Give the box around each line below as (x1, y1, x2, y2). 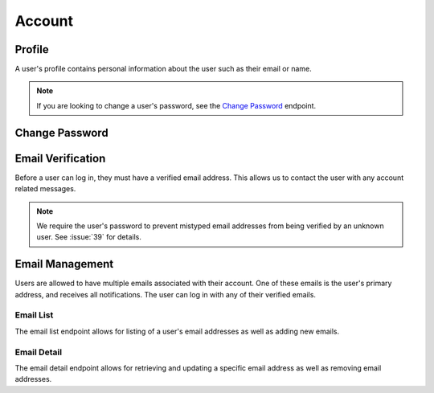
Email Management (14, 257, 114, 271)
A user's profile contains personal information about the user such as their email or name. (14, 64, 313, 74)
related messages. (14, 184, 76, 194)
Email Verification (14, 151, 106, 165)
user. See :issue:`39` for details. (36, 232, 142, 242)
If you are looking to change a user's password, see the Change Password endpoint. (36, 100, 317, 110)
